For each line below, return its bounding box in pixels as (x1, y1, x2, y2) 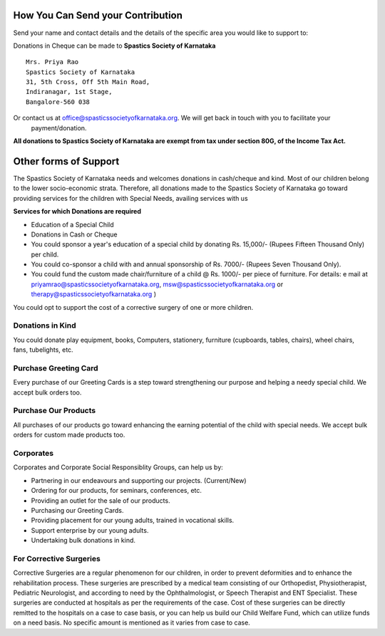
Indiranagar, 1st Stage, (26, 88, 113, 96)
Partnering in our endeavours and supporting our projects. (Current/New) (31, 476, 247, 484)
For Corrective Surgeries (13, 553, 101, 563)
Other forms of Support (13, 155, 120, 167)
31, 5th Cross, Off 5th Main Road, (26, 78, 150, 86)
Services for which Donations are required (13, 207, 142, 216)
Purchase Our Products (13, 406, 96, 416)
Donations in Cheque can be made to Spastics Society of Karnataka (13, 41, 216, 50)
